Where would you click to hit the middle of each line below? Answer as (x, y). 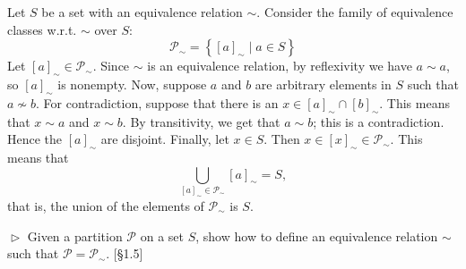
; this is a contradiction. (379, 121)
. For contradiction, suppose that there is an (157, 102)
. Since (111, 66)
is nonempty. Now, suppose (132, 84)
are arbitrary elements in (323, 84)
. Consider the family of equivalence (355, 12)
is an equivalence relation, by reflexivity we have (280, 66)
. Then (282, 139)
